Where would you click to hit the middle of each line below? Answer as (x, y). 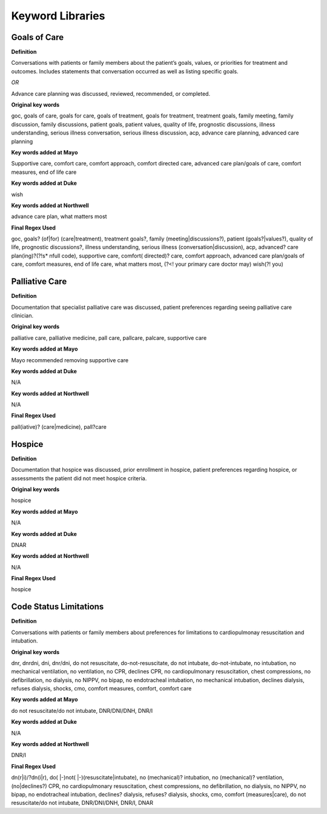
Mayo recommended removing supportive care (70, 360)
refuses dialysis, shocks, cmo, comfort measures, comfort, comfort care (101, 689)
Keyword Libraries (58, 16)
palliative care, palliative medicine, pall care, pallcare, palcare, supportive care (109, 338)
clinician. (22, 316)
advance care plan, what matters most (59, 217)
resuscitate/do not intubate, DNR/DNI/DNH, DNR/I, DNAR (82, 803)
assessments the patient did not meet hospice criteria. (79, 478)
